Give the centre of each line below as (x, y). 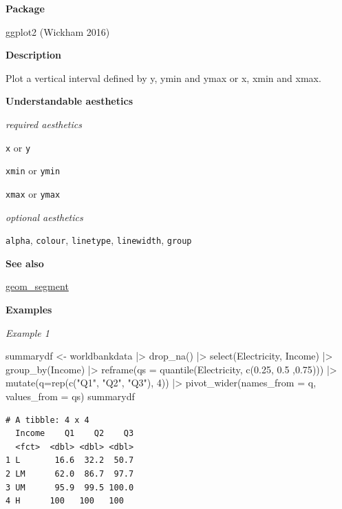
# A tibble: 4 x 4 (47, 420)
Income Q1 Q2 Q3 (75, 434)
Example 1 (28, 332)
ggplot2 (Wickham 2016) (58, 31)
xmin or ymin (33, 170)
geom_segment (37, 286)
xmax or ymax (33, 193)
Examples (29, 309)
